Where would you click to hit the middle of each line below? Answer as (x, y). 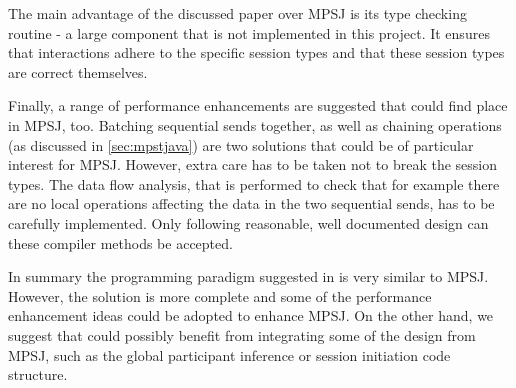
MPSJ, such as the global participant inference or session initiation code (229, 354)
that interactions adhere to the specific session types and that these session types (256, 52)
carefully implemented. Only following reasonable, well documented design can (248, 222)
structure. (38, 374)
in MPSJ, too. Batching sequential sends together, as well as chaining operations (255, 124)
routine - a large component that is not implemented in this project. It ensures (249, 32)
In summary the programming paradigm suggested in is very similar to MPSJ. (248, 276)
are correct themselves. (78, 71)
